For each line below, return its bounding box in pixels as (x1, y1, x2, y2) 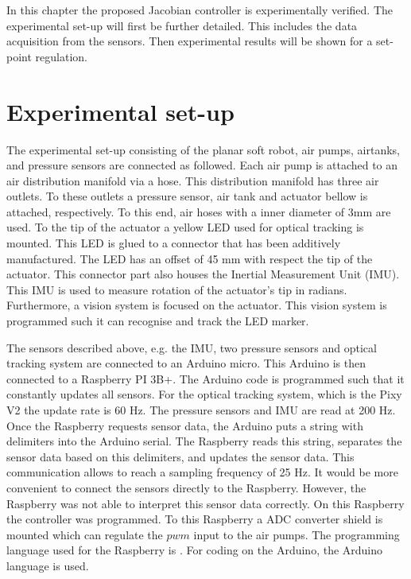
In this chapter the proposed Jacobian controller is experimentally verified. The (6, 2, 394, 17)
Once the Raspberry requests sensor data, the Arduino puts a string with (6, 417, 363, 433)
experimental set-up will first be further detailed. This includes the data (6, 17, 358, 33)
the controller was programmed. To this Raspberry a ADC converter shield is (6, 511, 383, 527)
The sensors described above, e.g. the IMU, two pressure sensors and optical (6, 339, 377, 356)
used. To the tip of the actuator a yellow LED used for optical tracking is (6, 219, 364, 235)
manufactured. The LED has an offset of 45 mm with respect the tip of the (6, 250, 373, 266)
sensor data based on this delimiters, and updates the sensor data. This (6, 448, 355, 464)
